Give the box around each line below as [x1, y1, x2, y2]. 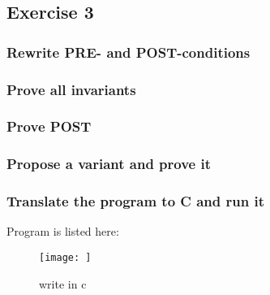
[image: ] [39, 251, 92, 263]
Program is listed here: [6, 223, 119, 240]
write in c [39, 275, 87, 292]
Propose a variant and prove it [6, 154, 212, 174]
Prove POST [6, 116, 92, 137]
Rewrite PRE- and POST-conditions [6, 41, 251, 62]
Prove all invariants [6, 79, 136, 99]
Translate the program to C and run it [6, 191, 264, 211]
